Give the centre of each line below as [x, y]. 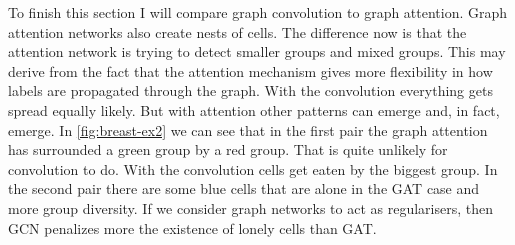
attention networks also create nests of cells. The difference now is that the [237, 31]
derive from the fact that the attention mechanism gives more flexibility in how [250, 70]
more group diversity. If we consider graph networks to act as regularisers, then [250, 207]
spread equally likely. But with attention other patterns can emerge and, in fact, [254, 109]
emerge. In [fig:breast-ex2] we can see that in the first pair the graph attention [248, 129]
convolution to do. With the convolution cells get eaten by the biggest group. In [253, 168]
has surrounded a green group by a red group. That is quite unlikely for [228, 149]
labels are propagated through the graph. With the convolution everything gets [250, 90]
